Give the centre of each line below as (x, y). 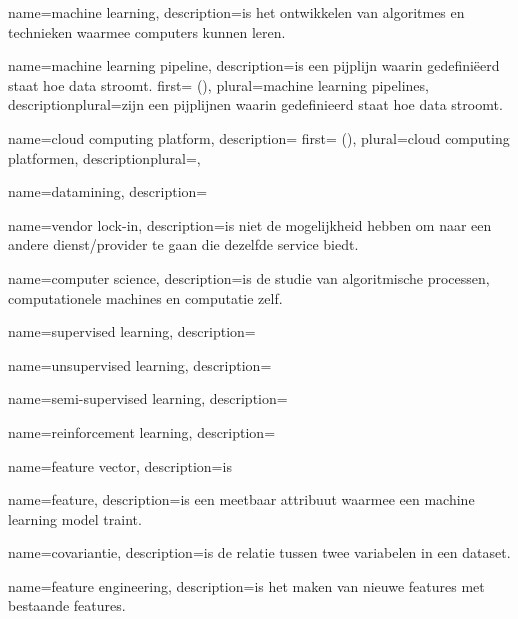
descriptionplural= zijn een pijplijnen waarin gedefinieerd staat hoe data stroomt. (255, 104)
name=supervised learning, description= (132, 331)
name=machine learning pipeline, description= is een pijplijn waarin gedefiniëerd (254, 65)
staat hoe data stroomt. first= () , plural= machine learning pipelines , (218, 84)
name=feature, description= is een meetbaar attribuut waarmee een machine (241, 499)
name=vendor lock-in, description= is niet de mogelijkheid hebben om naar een (250, 224)
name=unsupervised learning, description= (140, 364)
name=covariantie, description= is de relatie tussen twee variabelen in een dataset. (259, 552)
